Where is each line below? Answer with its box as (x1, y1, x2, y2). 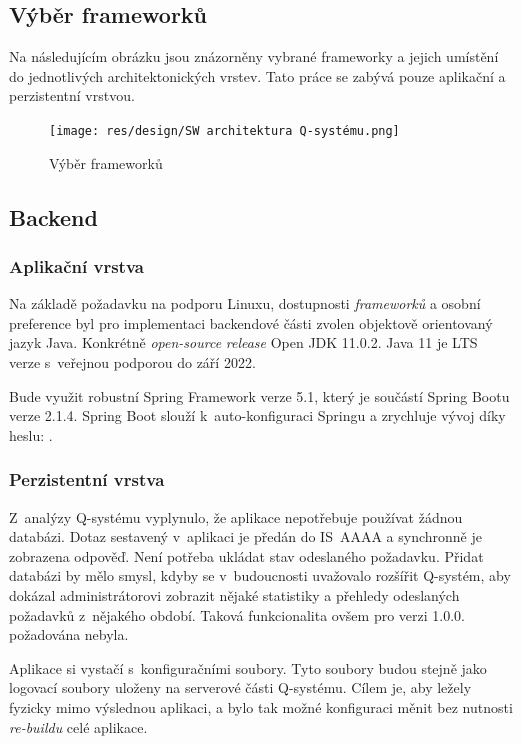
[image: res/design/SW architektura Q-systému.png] (49, 123, 400, 138)
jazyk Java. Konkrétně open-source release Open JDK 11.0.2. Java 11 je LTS (9, 332, 478, 353)
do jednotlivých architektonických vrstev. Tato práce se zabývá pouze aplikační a (9, 65, 506, 86)
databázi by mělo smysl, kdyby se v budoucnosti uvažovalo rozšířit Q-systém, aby (9, 565, 511, 586)
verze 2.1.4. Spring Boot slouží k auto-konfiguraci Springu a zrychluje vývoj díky (9, 405, 506, 426)
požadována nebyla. (9, 624, 129, 645)
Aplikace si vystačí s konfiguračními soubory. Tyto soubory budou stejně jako (9, 657, 487, 678)
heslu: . (9, 424, 53, 445)
